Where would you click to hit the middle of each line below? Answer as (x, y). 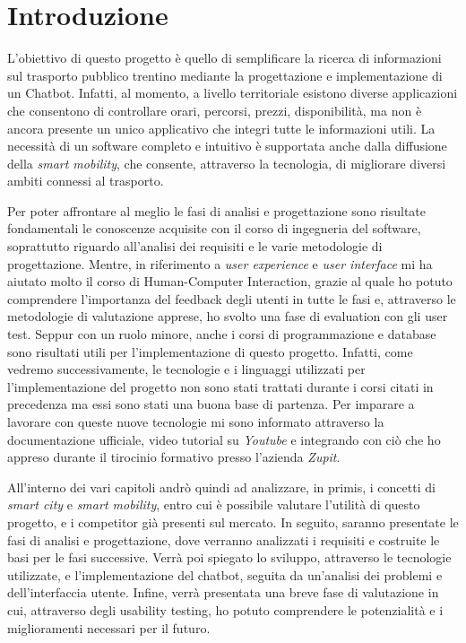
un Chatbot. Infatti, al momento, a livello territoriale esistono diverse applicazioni (233, 93)
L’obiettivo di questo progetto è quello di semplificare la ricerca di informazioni (224, 58)
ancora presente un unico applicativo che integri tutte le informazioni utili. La (221, 128)
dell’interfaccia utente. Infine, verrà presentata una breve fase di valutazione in (223, 592)
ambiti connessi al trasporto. (86, 181)
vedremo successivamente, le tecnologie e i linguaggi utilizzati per (186, 369)
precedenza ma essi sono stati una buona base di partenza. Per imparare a (211, 404)
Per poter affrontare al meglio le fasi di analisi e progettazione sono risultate (216, 210)
